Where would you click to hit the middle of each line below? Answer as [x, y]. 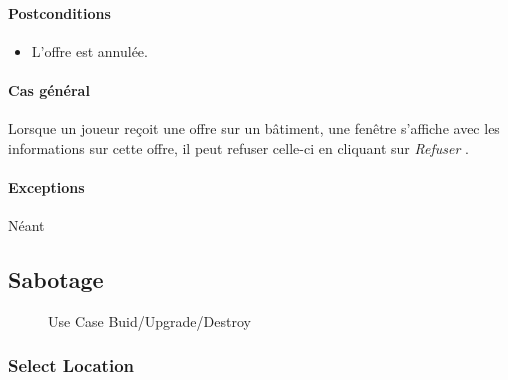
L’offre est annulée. [89, 50]
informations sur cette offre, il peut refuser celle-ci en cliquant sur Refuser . [238, 147]
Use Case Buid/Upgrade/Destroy [149, 320]
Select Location [71, 365]
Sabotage [56, 279]
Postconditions [59, 12]
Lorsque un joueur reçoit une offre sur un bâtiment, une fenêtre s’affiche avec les [254, 128]
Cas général [49, 89]
